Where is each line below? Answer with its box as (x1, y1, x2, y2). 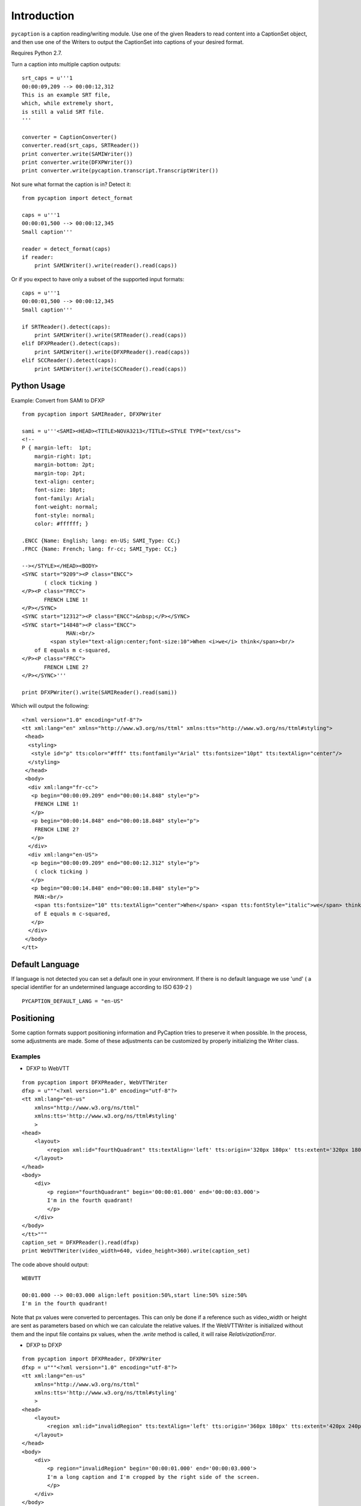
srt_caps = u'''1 (22, 75, 73, 81)
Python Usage (11, 381, 66, 391)
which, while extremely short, (22, 100, 114, 107)
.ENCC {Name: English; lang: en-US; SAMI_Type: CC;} (22, 537, 180, 544)
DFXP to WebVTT (26, 1065, 70, 1072)
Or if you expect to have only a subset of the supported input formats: (11, 275, 185, 283)
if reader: (22, 254, 54, 260)
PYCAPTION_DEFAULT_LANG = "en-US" (22, 998, 123, 1004)
